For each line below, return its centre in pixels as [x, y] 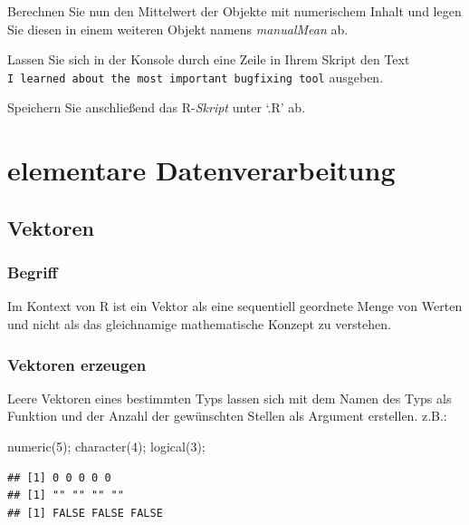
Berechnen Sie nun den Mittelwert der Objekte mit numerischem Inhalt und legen [234, 11]
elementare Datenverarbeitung [201, 170]
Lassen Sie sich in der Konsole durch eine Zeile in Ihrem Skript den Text [209, 59]
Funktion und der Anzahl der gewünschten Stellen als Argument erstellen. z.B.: [227, 416]
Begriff [33, 272]
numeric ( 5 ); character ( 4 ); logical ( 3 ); [106, 446]
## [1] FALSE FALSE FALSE [85, 513]
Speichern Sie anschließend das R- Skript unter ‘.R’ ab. [157, 107]
